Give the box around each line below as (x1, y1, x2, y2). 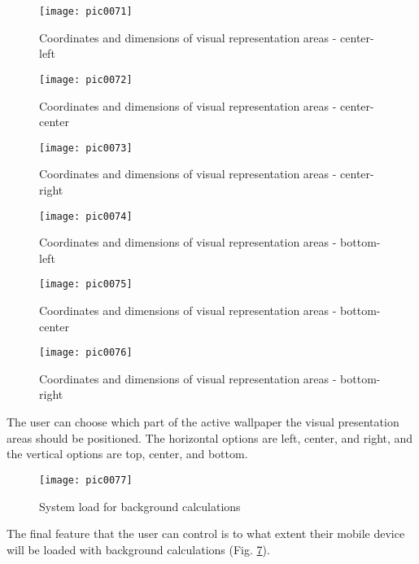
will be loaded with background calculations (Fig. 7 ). (7, 540, 270, 557)
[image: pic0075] (39, 278, 133, 291)
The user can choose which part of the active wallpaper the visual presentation (7, 413, 399, 431)
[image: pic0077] (39, 474, 133, 486)
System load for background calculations (39, 497, 241, 514)
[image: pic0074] (39, 210, 133, 222)
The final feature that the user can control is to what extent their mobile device (7, 525, 405, 542)
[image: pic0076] (39, 347, 133, 359)
